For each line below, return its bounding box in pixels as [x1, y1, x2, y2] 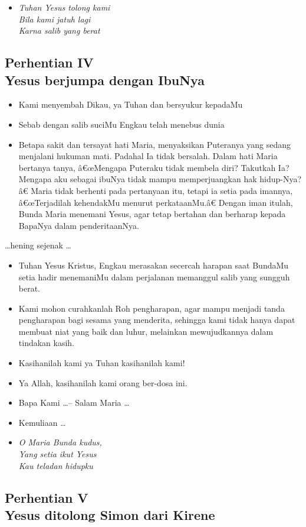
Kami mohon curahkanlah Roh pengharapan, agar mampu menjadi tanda [18, 302, 285, 314]
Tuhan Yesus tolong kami [18, 1, 110, 13]
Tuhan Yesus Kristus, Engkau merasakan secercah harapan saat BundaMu [18, 258, 289, 271]
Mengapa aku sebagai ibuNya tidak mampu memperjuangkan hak [18, 173, 257, 185]
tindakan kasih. [18, 337, 75, 349]
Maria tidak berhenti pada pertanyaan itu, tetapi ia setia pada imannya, [31, 184, 293, 196]
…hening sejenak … [5, 239, 71, 251]
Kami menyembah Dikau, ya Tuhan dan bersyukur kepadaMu [18, 98, 243, 111]
